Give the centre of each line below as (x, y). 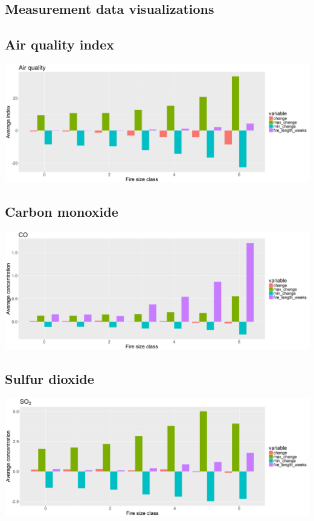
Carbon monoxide (62, 211)
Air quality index (60, 44)
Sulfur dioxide (50, 378)
